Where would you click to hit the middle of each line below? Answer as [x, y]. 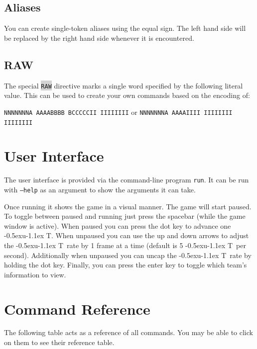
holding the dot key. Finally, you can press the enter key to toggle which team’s [126, 265]
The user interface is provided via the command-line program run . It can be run [127, 180]
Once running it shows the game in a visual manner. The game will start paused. [128, 206]
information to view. [35, 274]
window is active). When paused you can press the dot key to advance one [118, 225]
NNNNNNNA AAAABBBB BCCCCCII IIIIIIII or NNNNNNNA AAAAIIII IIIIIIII [118, 112]
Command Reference [77, 308]
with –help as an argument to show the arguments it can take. [100, 189]
